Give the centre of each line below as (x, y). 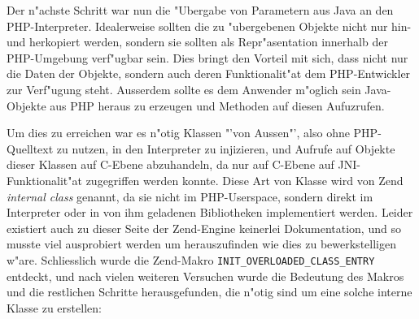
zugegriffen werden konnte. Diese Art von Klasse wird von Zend (244, 180)
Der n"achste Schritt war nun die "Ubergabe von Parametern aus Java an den (200, 10)
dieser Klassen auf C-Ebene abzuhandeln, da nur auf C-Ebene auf (170, 164)
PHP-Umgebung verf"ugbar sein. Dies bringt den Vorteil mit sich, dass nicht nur (207, 57)
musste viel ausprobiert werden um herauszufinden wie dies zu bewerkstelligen (201, 244)
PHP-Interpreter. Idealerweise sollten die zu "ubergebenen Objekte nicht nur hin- (209, 26)
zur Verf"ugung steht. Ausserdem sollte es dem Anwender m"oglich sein (184, 89)
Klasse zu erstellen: (54, 307)
